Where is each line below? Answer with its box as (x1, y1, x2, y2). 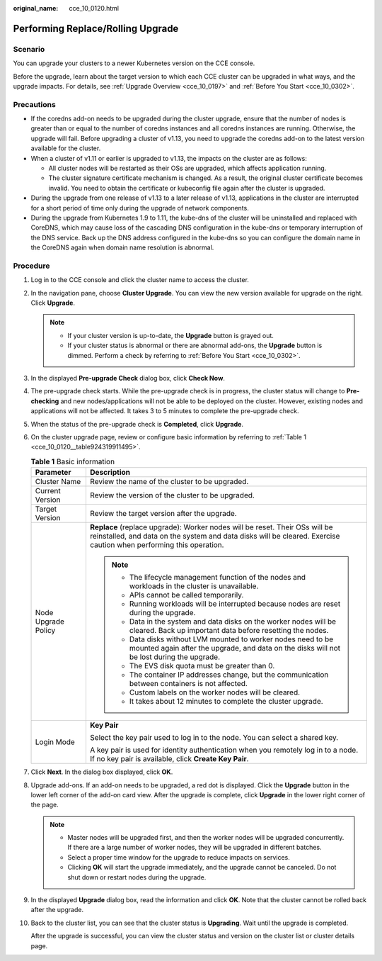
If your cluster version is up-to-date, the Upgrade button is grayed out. (67, 331, 274, 339)
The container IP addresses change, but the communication (129, 670, 329, 680)
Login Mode (35, 737, 76, 747)
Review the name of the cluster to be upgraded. (89, 477, 249, 487)
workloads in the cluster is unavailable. (129, 581, 259, 591)
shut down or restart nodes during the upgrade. (67, 872, 207, 882)
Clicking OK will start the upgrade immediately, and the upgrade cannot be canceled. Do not (67, 863, 337, 872)
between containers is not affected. (129, 679, 248, 689)
